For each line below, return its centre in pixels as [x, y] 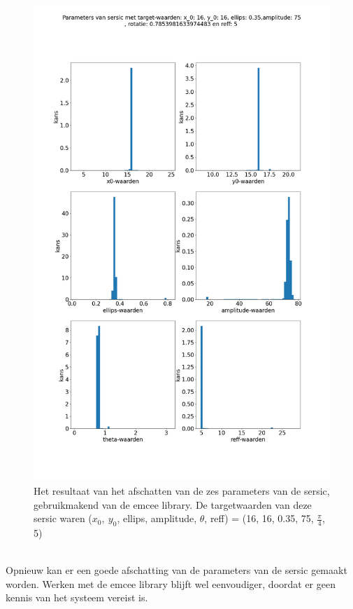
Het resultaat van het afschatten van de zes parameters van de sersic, [182, 490]
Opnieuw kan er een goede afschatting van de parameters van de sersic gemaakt [176, 570]
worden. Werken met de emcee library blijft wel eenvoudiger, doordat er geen [171, 583]
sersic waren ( [63, 518]
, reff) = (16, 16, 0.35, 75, [259, 518]
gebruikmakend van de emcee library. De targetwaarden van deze [173, 504]
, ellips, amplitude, [157, 518]
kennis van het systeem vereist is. [77, 597]
